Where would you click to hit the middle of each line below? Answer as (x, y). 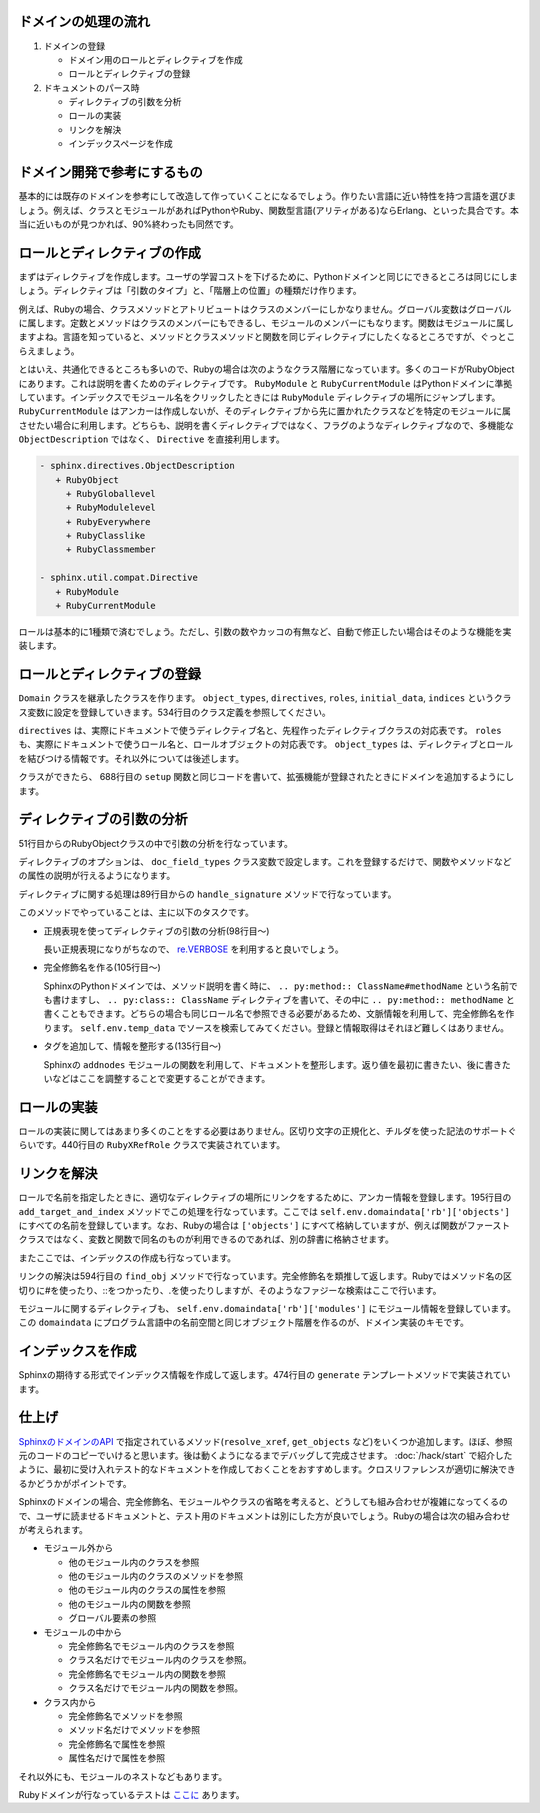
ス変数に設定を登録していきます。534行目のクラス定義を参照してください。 (175, 712)
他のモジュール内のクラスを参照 (134, 1562)
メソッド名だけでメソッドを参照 (134, 1730)
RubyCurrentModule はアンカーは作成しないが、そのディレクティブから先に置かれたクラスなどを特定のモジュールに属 (265, 411)
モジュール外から (78, 1548)
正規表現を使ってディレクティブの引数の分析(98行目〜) (156, 931)
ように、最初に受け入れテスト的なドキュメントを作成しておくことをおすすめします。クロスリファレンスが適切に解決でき (267, 1469)
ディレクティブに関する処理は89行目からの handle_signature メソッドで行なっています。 (207, 894)
